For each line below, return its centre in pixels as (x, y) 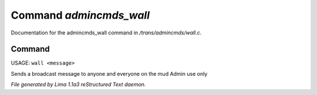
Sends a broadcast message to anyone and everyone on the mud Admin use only (109, 73)
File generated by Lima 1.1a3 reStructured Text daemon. (78, 85)
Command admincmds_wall (80, 15)
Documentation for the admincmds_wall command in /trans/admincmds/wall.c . (106, 33)
